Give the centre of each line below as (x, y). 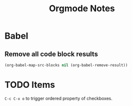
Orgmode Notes (82, 9)
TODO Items (30, 85)
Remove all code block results (51, 54)
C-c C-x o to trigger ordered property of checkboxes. (59, 98)
